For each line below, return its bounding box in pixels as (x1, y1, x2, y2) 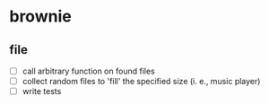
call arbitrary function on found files (22, 65, 155, 76)
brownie (9, 6, 72, 27)
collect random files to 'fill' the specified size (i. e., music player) (22, 76, 261, 87)
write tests (22, 86, 62, 97)
